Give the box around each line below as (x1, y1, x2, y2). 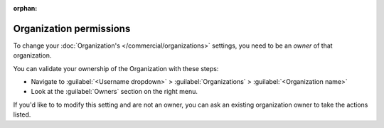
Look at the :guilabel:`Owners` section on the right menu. (31, 87, 198, 96)
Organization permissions (13, 22, 131, 35)
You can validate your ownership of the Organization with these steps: (13, 64, 219, 73)
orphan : (13, 4, 38, 12)
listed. (13, 110, 31, 119)
